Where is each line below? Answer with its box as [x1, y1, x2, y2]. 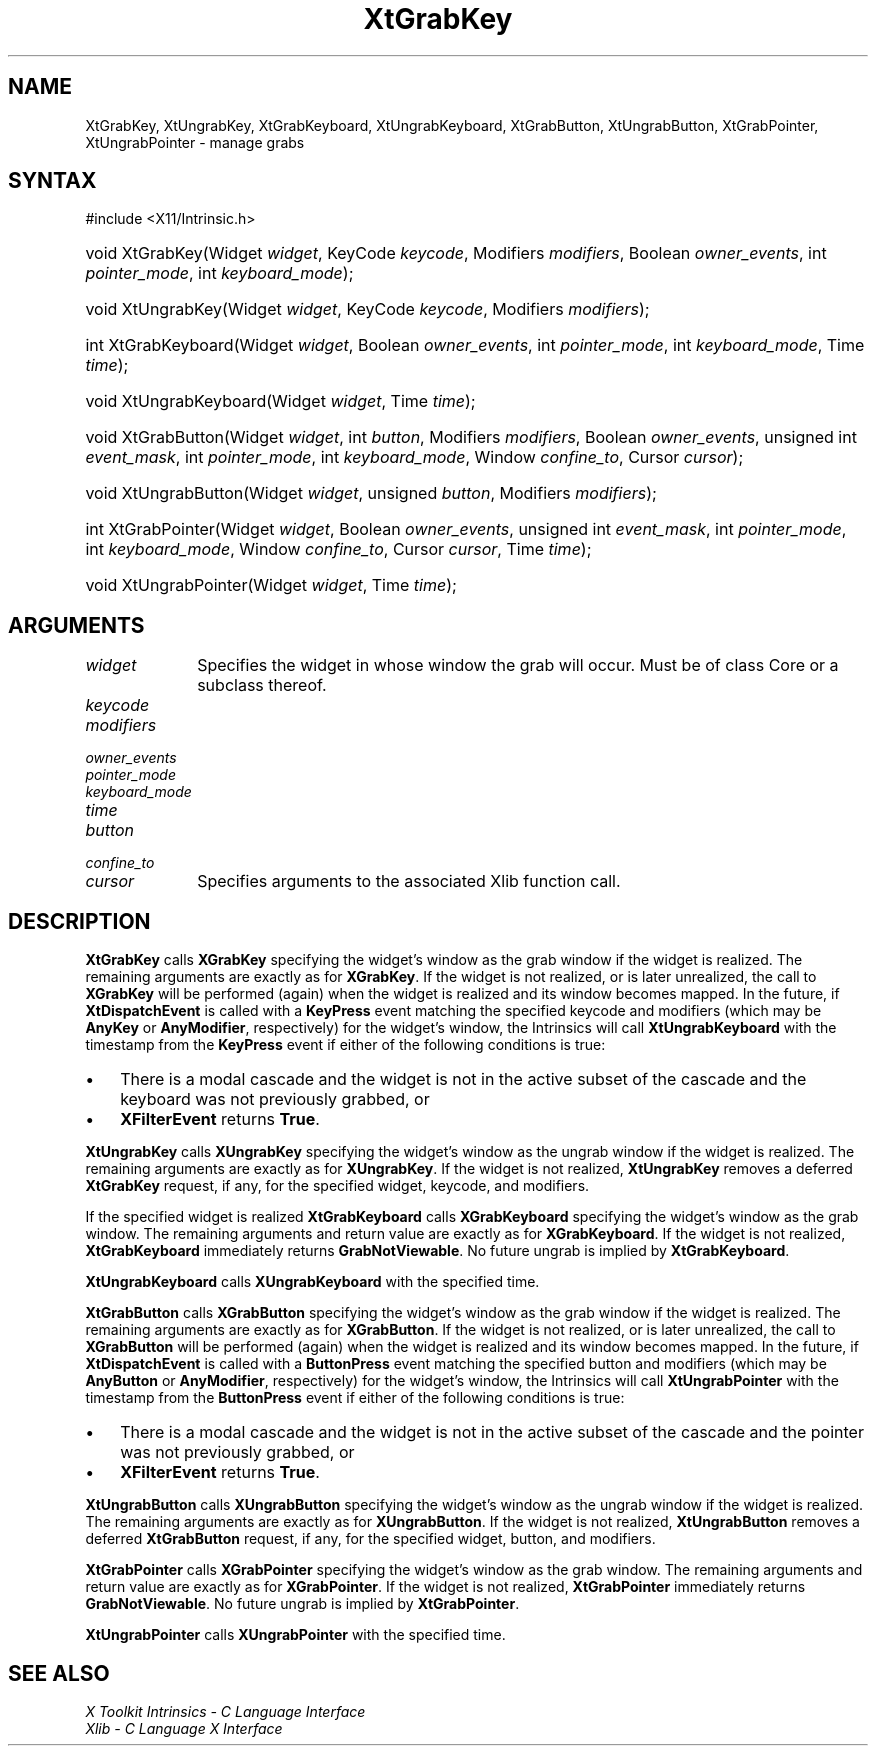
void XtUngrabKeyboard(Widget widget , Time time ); [85, 391, 476, 412]
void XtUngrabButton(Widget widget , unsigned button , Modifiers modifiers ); [85, 483, 657, 504]
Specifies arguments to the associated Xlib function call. [197, 871, 621, 892]
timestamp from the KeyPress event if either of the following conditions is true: [85, 1036, 606, 1054]
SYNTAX [8, 168, 97, 194]
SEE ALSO [8, 1660, 110, 1686]
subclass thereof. [197, 675, 327, 696]
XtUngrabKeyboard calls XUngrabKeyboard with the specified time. [85, 1273, 540, 1291]
